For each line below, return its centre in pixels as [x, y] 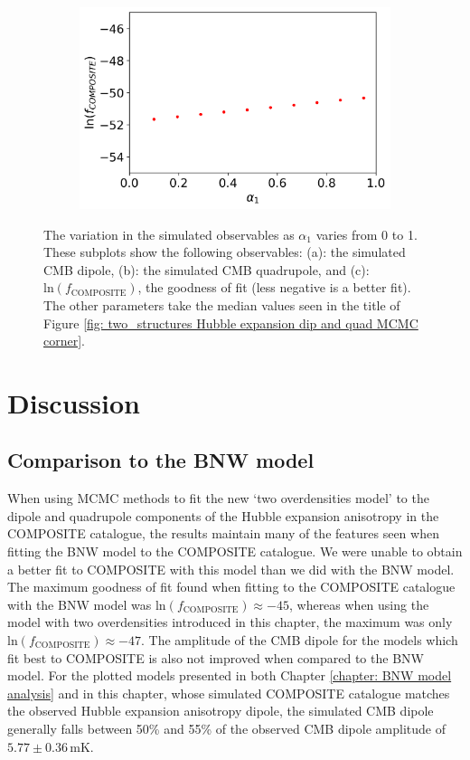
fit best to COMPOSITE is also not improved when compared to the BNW [216, 657]
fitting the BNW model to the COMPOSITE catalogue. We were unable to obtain [235, 551]
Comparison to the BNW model [161, 460]
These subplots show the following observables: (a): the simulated [225, 252]
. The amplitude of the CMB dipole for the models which [300, 640]
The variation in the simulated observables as [169, 234]
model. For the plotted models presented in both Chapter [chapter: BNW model [230, 675]
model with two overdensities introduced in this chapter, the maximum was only [230, 622]
